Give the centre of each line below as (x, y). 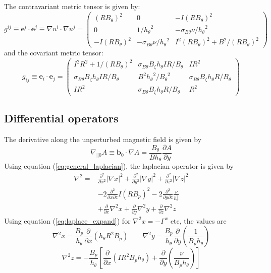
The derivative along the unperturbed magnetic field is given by (103, 139)
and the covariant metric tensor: (54, 53)
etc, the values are (198, 220)
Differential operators (61, 118)
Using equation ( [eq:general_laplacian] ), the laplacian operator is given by (119, 166)
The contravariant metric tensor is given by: (72, 6)
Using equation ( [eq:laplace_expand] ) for (67, 220)
